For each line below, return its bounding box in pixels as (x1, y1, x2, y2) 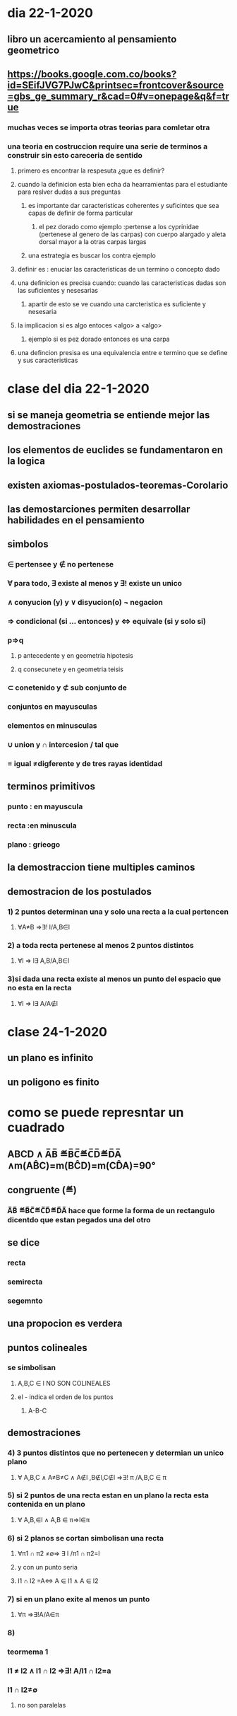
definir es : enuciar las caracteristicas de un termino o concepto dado (17, 265, 220, 274)
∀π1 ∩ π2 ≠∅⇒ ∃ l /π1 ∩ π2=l (17, 1549, 100, 1558)
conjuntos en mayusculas (7, 702, 97, 712)
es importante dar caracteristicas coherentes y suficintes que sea (28, 202, 219, 210)
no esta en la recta (7, 983, 72, 993)
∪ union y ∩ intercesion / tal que (7, 740, 119, 749)
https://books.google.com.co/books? (7, 68, 177, 80)
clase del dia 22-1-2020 (7, 381, 150, 397)
